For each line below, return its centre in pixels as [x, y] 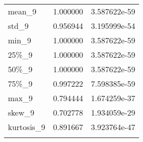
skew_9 [21, 112]
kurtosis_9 [27, 127]
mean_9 [22, 11]
